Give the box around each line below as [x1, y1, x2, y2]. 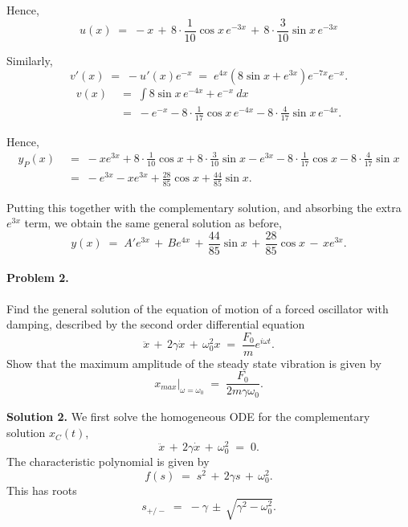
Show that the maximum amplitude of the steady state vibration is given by [6, 354, 381, 371]
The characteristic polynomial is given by [6, 452, 210, 469]
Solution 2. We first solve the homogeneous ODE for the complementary [6, 408, 370, 425]
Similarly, [6, 51, 53, 68]
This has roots [6, 481, 77, 498]
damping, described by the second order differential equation [6, 316, 305, 333]
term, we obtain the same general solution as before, [24, 214, 282, 231]
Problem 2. [6, 269, 69, 286]
